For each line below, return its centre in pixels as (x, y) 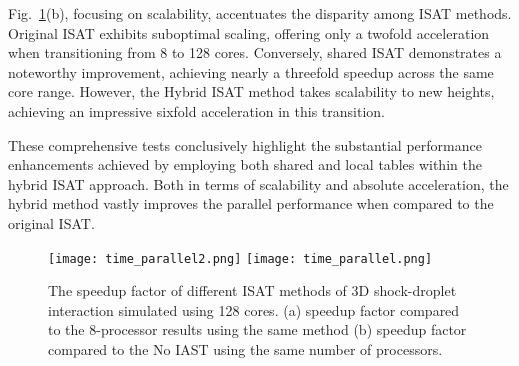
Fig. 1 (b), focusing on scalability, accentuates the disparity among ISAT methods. (260, 13)
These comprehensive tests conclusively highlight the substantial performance (245, 144)
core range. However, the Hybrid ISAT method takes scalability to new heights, (251, 91)
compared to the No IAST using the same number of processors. (245, 348)
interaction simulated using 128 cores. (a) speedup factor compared (254, 309)
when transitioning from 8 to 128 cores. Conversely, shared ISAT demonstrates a (255, 52)
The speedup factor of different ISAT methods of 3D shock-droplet (252, 290)
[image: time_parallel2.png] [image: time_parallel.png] (240, 258)
